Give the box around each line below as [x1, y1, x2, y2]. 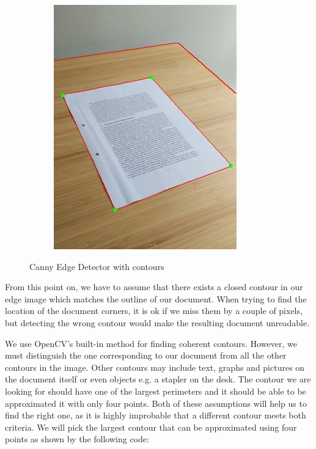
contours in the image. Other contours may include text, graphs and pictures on [5, 360, 305, 373]
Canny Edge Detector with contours [29, 260, 164, 272]
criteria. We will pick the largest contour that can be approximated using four [5, 420, 297, 433]
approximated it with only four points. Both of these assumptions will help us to [5, 396, 307, 409]
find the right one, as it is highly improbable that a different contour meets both [5, 409, 306, 422]
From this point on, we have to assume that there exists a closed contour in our [5, 280, 303, 293]
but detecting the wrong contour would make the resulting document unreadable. [5, 316, 310, 329]
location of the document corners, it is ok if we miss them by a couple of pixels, [5, 304, 303, 317]
